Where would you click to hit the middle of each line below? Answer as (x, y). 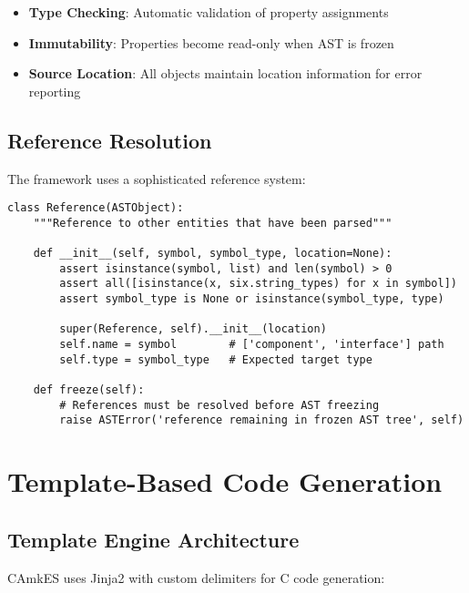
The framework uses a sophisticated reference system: (157, 178)
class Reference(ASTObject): (96, 208)
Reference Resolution (110, 140)
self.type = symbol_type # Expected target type (216, 359)
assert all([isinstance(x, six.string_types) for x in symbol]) (258, 284)
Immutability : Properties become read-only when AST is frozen (211, 42)
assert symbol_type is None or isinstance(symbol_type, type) (252, 299)
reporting (55, 91)
